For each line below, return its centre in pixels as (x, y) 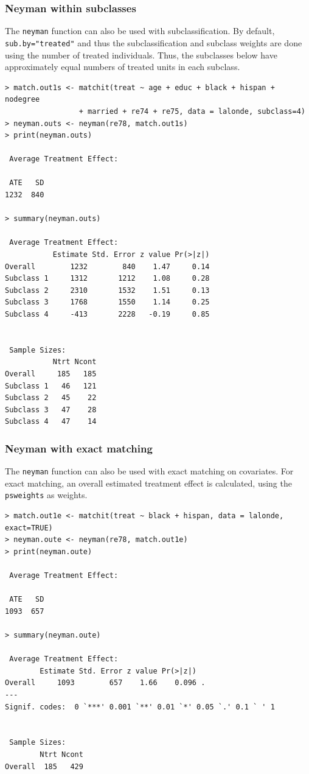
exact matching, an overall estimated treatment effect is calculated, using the (148, 483)
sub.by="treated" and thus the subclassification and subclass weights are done (154, 42)
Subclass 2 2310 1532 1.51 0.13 (107, 290)
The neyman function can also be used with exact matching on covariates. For (149, 471)
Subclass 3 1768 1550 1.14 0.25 (107, 302)
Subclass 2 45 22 (51, 398)
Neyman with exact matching (79, 448)
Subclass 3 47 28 (51, 410)
